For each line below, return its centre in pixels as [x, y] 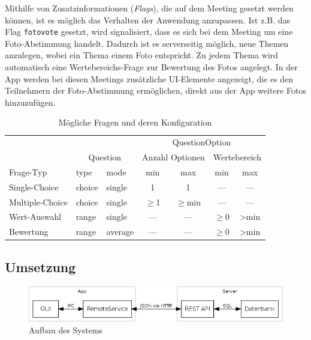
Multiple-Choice [38, 202]
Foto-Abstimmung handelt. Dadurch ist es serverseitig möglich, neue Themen [147, 43]
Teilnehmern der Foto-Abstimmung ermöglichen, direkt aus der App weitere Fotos [155, 90]
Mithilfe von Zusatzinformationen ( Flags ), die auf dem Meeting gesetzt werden [149, 8]
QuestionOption [202, 142]
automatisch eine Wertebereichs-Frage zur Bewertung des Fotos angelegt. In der [151, 67]
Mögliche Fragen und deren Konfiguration [135, 122]
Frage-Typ [28, 172]
